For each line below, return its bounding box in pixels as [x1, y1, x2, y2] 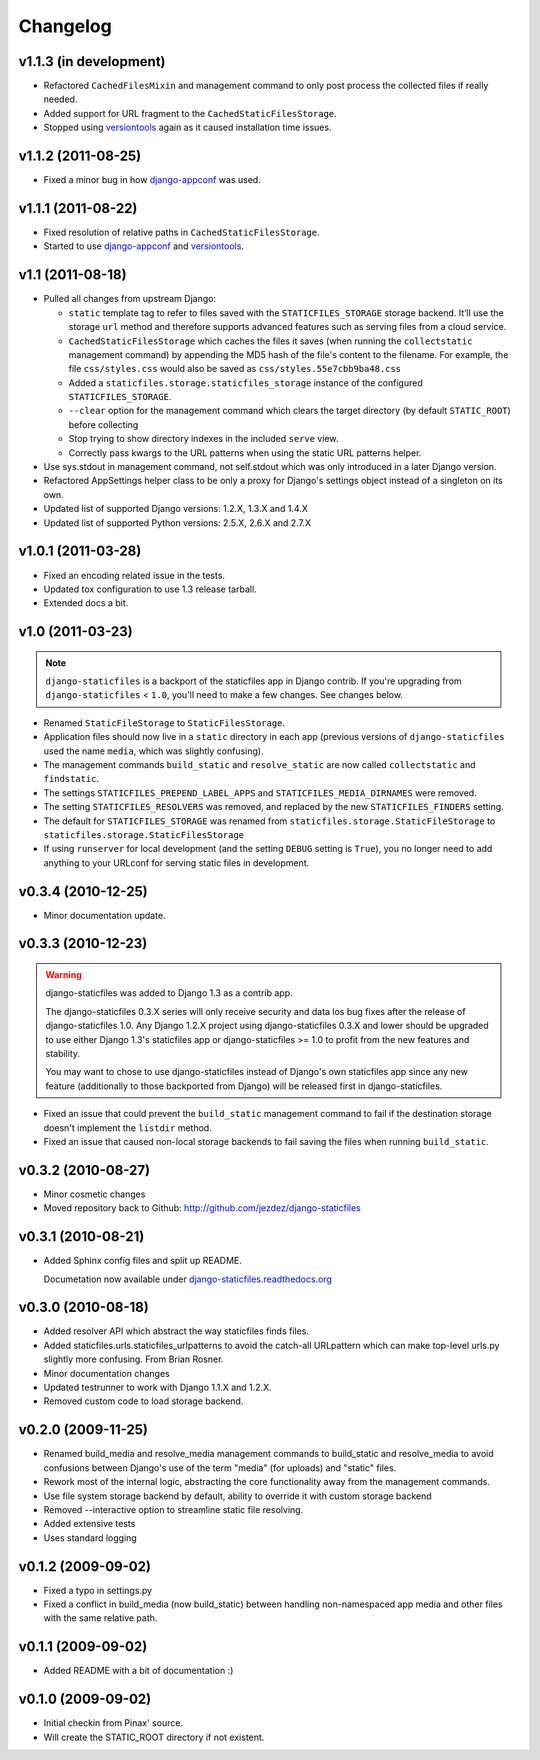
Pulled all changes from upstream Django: [43, 293, 217, 305]
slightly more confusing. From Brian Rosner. [43, 1353, 224, 1365]
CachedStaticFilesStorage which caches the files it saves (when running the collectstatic [68, 335, 473, 347]
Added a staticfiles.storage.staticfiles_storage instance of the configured [68, 376, 424, 389]
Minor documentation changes [43, 1367, 170, 1379]
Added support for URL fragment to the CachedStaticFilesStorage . [43, 107, 337, 119]
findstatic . [43, 773, 100, 785]
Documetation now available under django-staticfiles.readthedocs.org [43, 1273, 332, 1285]
